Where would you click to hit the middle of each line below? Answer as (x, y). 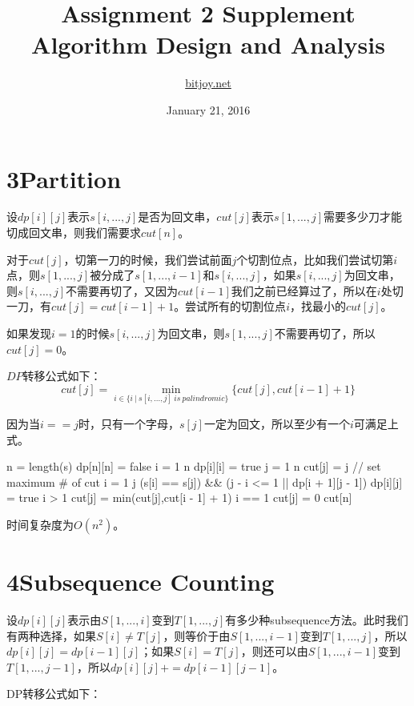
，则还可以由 (274, 651)
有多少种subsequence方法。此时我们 (317, 620)
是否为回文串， (177, 217)
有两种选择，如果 (51, 635)
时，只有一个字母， (129, 423)
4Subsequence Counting (141, 582)
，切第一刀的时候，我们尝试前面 (148, 259)
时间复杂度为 (40, 524)
